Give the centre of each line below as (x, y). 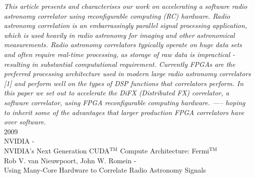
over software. (25, 122)
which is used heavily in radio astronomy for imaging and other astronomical (119, 35)
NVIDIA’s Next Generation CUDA (57, 150)
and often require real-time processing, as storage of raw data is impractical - (120, 54)
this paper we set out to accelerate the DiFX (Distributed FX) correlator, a (117, 93)
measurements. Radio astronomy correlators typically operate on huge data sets (123, 44)
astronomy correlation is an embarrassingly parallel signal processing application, (126, 25)
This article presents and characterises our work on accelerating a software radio (126, 6)
